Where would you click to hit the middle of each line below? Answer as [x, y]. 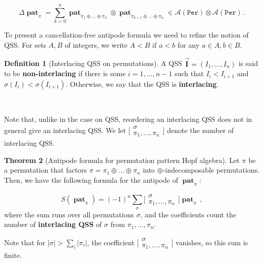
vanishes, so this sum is [212, 242]
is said [248, 63]
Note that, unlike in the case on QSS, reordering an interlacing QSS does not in [128, 119]
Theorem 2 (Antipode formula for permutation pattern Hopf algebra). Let [122, 160]
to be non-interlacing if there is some [65, 73]
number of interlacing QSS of [53, 224]
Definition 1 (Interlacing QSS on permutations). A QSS [93, 63]
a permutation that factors [46, 170]
